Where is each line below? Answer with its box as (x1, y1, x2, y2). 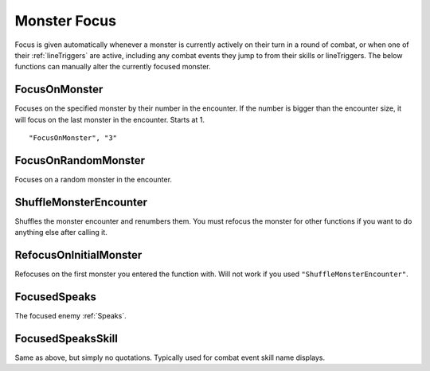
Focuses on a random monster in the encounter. (14, 174, 173, 184)
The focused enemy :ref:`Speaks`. (14, 311, 127, 321)
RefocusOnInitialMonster (14, 248, 143, 262)
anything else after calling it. (14, 228, 107, 237)
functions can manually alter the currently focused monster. (14, 62, 211, 72)
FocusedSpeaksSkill (14, 331, 119, 346)
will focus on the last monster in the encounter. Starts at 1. (14, 115, 205, 124)
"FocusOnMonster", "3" (29, 134, 118, 143)
